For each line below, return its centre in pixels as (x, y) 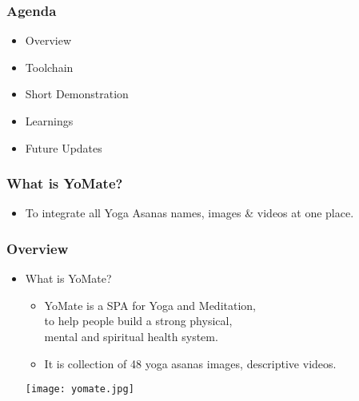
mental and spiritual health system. (131, 336)
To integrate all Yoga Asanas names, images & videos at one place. (189, 213)
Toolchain (49, 67)
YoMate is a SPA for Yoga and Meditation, (150, 305)
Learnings (49, 121)
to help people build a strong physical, (138, 321)
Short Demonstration (77, 94)
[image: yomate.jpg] (80, 389)
